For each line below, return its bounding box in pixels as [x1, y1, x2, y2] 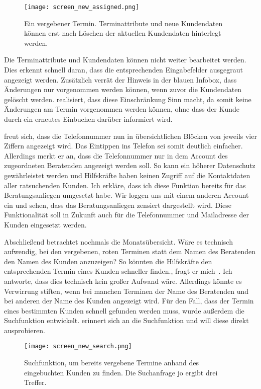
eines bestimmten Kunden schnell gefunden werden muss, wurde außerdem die [4, 305, 244, 316]
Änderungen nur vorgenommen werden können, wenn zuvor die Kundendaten [4, 84, 242, 95]
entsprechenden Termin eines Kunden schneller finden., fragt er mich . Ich [4, 266, 232, 276]
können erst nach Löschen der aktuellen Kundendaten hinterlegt [24, 28, 221, 38]
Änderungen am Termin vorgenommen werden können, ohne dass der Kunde [4, 104, 239, 114]
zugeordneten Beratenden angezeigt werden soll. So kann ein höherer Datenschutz [4, 160, 255, 171]
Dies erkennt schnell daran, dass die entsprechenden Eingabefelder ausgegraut [4, 64, 243, 75]
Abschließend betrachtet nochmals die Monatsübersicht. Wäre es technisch [4, 236, 233, 247]
